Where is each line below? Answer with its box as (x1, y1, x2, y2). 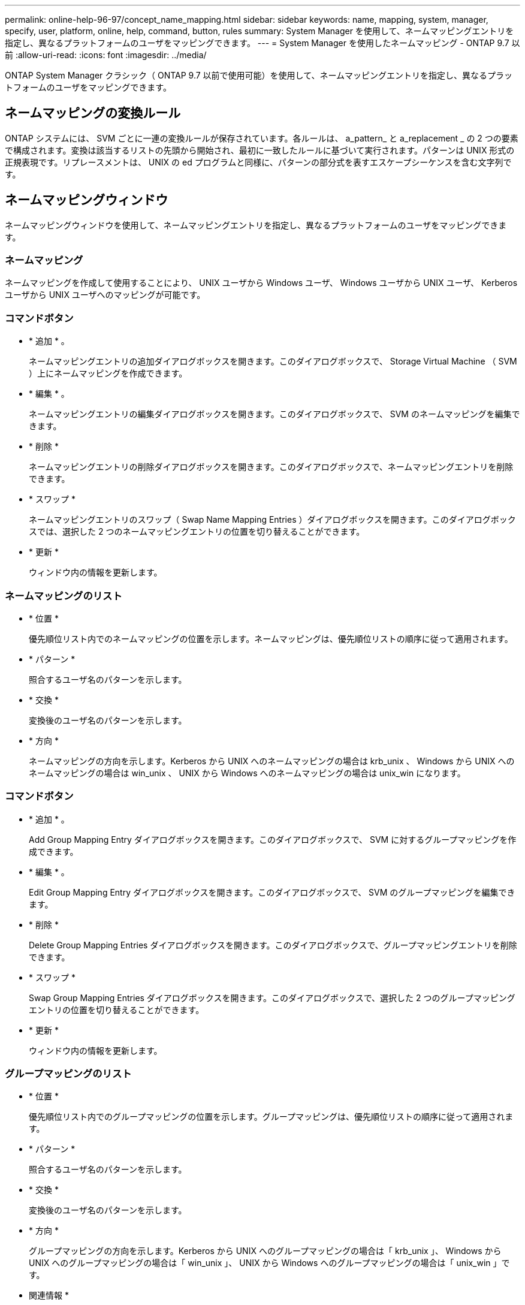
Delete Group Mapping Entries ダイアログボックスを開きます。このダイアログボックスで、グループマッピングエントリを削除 (29, 939, 517, 950)
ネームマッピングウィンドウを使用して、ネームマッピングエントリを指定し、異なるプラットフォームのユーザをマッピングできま (5, 219, 507, 230)
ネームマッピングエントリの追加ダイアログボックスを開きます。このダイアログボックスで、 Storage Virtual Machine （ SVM (29, 356, 517, 367)
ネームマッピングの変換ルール (5, 106, 181, 121)
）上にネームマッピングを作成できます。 (29, 368, 188, 379)
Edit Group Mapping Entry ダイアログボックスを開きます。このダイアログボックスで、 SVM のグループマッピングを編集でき (29, 887, 515, 897)
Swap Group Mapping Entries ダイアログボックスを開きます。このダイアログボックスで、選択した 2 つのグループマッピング (29, 992, 515, 1003)
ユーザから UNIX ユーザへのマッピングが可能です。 (5, 290, 206, 300)
